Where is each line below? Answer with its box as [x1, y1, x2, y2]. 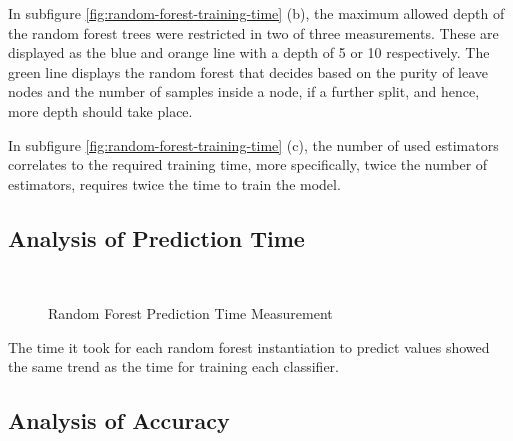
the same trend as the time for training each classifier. [8, 356, 339, 377]
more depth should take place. [8, 100, 193, 121]
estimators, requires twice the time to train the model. [8, 173, 341, 194]
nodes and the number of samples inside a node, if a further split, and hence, [8, 81, 480, 102]
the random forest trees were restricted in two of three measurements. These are [8, 22, 499, 43]
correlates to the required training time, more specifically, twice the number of [8, 154, 488, 175]
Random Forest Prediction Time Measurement [48, 303, 333, 324]
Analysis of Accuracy [8, 405, 230, 436]
